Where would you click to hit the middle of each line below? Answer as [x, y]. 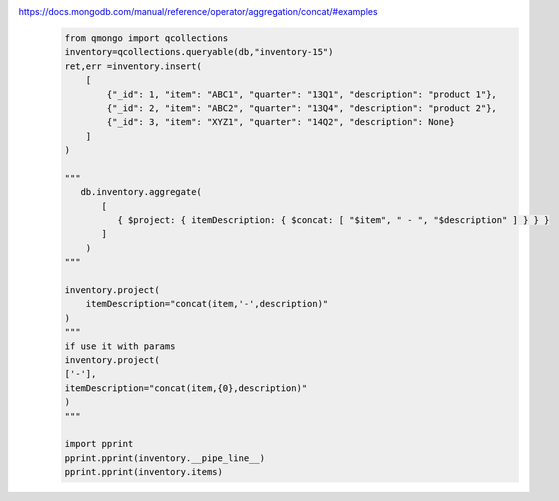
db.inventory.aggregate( [141, 192]
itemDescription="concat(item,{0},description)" [186, 388]
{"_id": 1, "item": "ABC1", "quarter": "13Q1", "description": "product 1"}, [301, 94]
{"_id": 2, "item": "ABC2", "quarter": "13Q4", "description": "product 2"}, [301, 108]
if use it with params [120, 346]
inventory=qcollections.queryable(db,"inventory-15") [199, 52]
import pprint [99, 444]
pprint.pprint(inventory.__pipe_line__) [164, 458]
